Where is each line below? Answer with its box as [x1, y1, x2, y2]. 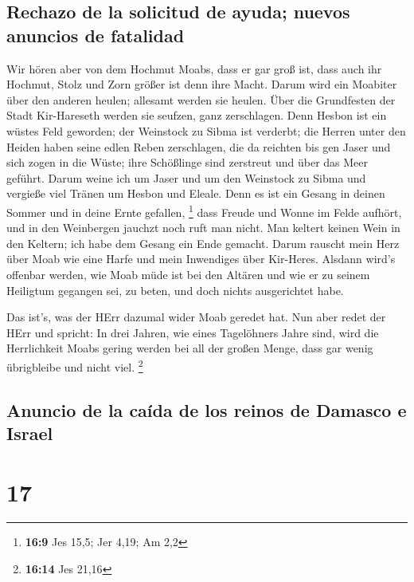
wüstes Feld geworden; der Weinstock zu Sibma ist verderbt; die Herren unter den [6, 122, 406, 139]
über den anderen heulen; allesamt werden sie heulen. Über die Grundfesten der [6, 91, 396, 108]
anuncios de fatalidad [6, 22, 185, 47]
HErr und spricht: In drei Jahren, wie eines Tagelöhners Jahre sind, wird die [6, 324, 379, 340]
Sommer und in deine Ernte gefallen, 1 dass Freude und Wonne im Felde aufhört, [6, 201, 402, 220]
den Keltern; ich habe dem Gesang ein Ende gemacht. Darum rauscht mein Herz [6, 234, 400, 251]
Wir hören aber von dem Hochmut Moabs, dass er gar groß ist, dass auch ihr [6, 60, 382, 77]
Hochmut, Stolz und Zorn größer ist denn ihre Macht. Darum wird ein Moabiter [6, 76, 397, 92]
